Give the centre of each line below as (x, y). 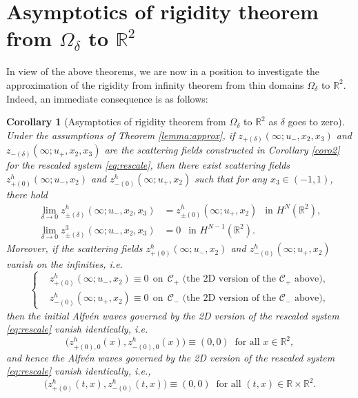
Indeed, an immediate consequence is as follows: (107, 98)
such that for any (231, 178)
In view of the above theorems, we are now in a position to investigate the (163, 71)
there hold (27, 194)
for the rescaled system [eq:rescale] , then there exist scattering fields (148, 165)
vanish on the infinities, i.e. (64, 264)
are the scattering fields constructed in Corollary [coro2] (222, 150)
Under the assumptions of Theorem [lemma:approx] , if (121, 135)
